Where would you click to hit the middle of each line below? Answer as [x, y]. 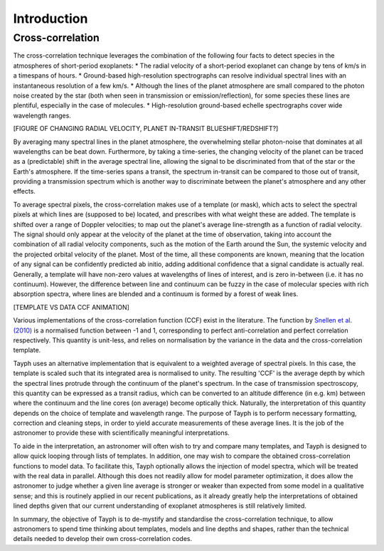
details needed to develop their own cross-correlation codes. [103, 539]
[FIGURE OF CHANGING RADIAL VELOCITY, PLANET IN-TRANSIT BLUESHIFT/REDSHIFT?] [146, 129]
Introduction [50, 19]
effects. [24, 191]
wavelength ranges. [42, 115]
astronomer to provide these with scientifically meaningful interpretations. [122, 433]
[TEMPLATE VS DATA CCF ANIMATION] [71, 307]
